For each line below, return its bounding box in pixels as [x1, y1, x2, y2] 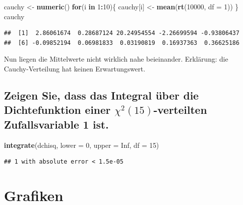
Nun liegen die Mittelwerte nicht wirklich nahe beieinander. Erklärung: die [4, 54, 228, 64]
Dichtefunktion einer [4, 102, 111, 117]
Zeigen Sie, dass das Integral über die [4, 87, 199, 102]
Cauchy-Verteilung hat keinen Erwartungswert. [4, 63, 145, 73]
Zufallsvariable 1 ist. [4, 116, 109, 132]
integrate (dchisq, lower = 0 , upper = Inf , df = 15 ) [4, 139, 159, 150]
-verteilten [153, 102, 207, 117]
